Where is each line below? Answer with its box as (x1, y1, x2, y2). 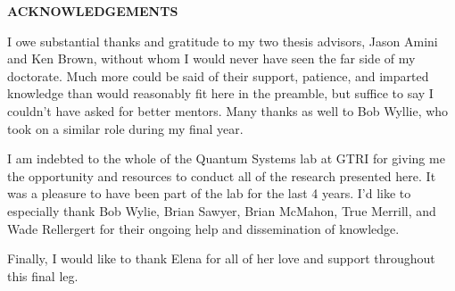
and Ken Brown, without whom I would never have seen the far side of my (7, 49, 416, 68)
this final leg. (7, 266, 79, 285)
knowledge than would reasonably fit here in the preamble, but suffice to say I (7, 84, 434, 103)
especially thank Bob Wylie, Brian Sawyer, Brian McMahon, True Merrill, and (7, 201, 436, 220)
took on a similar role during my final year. (7, 119, 244, 137)
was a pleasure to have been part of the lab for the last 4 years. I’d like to (7, 184, 411, 203)
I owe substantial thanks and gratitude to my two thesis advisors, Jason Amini (7, 31, 438, 50)
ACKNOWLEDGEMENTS (7, 2, 178, 20)
